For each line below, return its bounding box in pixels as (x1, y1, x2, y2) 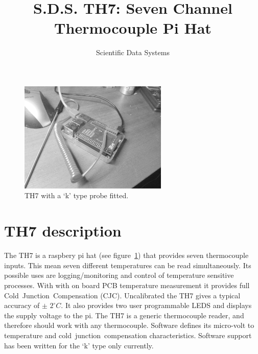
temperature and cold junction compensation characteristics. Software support (4, 329, 252, 340)
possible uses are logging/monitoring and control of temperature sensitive (4, 270, 234, 280)
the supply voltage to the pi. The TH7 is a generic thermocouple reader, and (4, 310, 244, 320)
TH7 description (4, 220, 122, 241)
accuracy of (4, 300, 40, 311)
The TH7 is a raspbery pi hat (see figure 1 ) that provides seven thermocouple (4, 250, 249, 261)
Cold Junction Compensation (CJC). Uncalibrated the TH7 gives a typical (4, 290, 241, 300)
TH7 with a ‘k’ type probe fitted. (25, 190, 129, 201)
